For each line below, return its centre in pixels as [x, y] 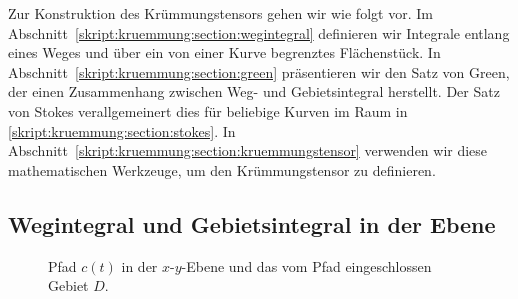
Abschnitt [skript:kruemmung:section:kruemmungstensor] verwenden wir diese [248, 150]
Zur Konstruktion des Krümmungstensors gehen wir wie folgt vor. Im [220, 13]
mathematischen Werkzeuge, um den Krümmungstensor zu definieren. [222, 169]
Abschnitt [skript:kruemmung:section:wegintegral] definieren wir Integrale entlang [259, 32]
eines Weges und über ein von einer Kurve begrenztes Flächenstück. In [224, 52]
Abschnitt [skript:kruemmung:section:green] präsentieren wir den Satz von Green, [259, 71]
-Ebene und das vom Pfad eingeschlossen [306, 265]
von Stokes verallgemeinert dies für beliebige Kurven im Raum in [208, 110]
